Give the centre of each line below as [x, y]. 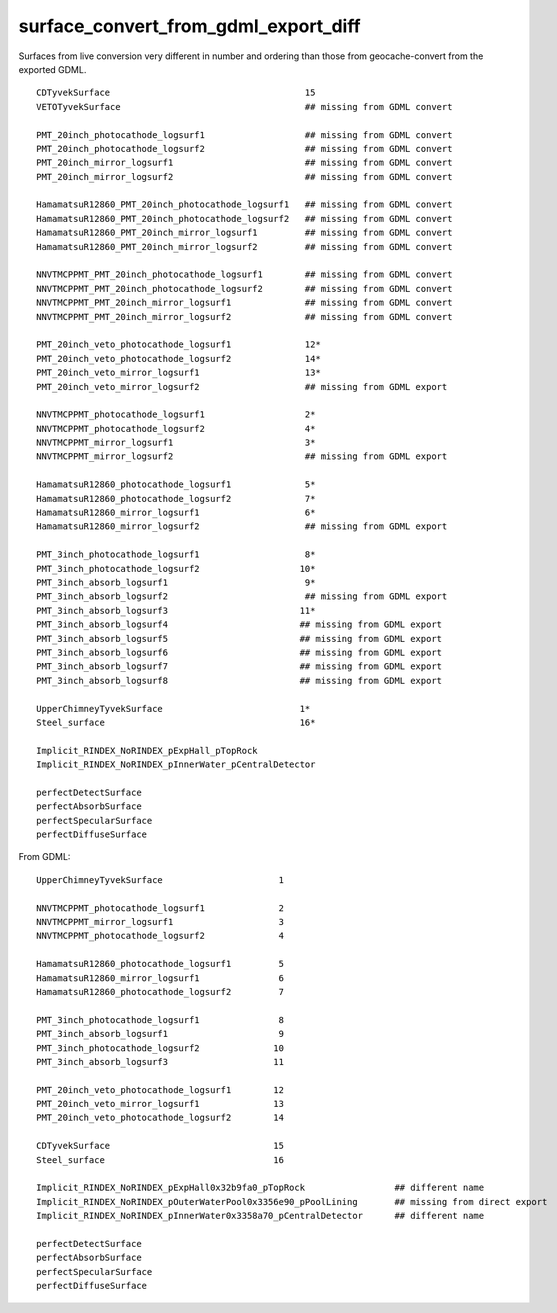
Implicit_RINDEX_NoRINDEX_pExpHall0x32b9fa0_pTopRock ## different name [260, 1188]
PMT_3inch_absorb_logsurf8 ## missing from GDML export [239, 680]
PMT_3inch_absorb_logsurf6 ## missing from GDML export [239, 652]
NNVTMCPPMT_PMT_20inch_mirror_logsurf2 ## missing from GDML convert [244, 316]
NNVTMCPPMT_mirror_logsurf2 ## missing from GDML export [242, 456]
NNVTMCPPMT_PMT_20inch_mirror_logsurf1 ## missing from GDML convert [244, 303]
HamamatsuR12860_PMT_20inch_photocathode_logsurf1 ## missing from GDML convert [244, 204]
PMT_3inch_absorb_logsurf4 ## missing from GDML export [239, 624]
